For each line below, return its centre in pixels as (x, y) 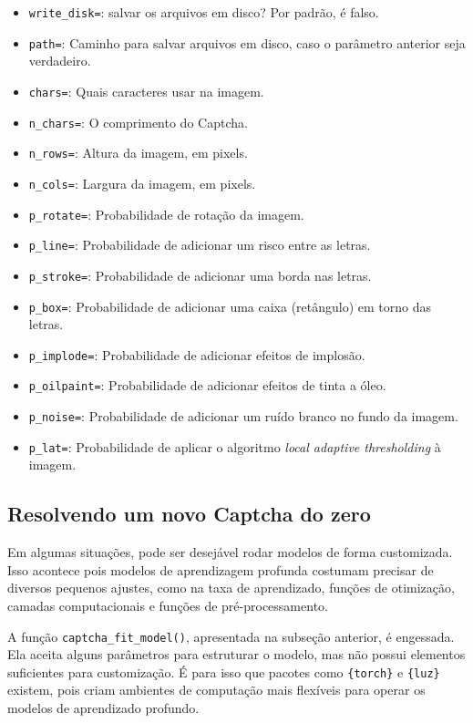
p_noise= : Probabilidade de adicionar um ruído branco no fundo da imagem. (243, 416)
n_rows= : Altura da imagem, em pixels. (138, 153)
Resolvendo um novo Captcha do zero (189, 514)
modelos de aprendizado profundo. (103, 708)
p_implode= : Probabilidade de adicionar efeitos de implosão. (197, 354)
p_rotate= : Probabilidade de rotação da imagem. (166, 214)
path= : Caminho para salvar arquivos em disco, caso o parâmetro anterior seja (247, 42)
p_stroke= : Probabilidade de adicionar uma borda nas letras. (200, 275)
